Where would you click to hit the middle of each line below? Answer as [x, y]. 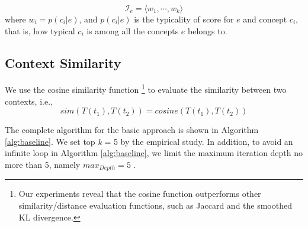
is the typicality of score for [184, 19]
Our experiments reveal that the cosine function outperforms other [140, 194]
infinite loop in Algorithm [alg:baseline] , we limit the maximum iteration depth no [154, 153]
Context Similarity [63, 62]
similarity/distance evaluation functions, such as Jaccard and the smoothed [155, 205]
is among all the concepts [133, 30]
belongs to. [208, 30]
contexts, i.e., [29, 101]
